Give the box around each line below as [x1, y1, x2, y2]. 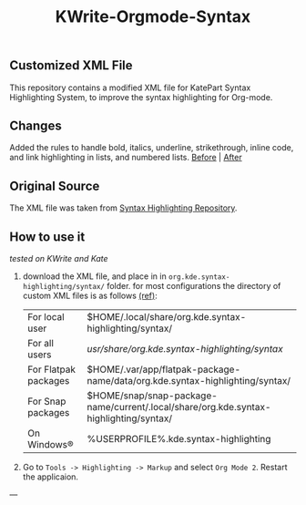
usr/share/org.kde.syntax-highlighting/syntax [87, 343, 284, 356]
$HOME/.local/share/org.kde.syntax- [87, 311, 247, 324]
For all [26, 337, 55, 350]
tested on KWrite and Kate [9, 253, 108, 264]
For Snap [26, 395, 66, 407]
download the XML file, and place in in [22, 271, 167, 282]
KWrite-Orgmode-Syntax [55, 6, 251, 27]
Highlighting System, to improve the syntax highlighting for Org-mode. [9, 91, 273, 102]
